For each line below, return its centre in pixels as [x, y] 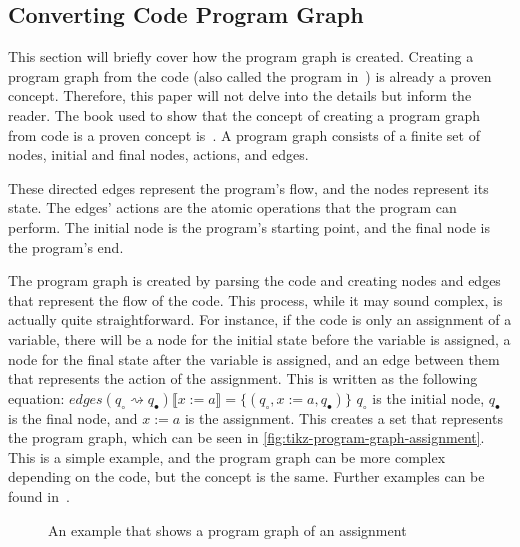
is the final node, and [73, 417]
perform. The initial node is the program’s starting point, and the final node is [249, 226]
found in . [39, 496]
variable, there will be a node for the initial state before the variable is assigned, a [259, 338]
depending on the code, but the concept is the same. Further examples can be [246, 476]
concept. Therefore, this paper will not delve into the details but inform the [240, 95]
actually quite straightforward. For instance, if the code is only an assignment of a [260, 319]
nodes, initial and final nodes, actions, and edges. [158, 154]
